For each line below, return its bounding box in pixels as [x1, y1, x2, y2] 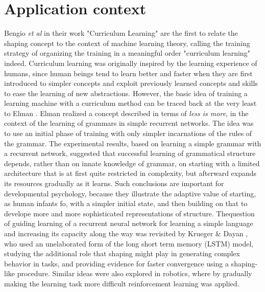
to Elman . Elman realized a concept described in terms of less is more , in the [4, 107, 249, 118]
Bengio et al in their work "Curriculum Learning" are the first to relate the [4, 28, 238, 38]
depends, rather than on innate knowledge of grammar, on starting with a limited [4, 158, 260, 168]
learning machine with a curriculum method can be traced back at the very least [4, 98, 257, 108]
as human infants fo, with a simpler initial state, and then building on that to [4, 198, 248, 209]
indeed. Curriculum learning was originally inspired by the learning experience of [4, 57, 257, 68]
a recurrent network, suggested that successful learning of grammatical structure [4, 148, 256, 159]
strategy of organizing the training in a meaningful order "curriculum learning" [4, 48, 250, 58]
